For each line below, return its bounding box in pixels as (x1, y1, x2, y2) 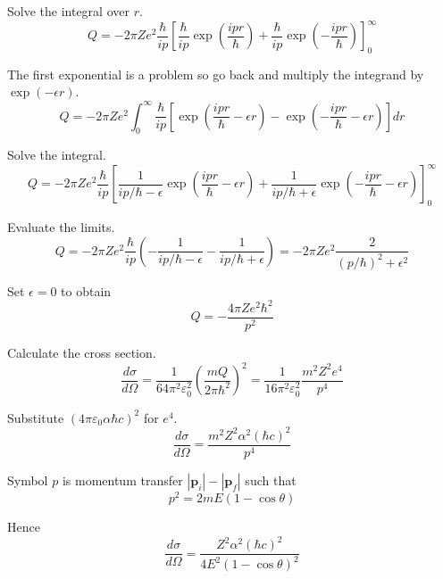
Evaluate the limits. (7, 218, 115, 236)
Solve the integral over (7, 2, 130, 20)
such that (245, 470, 297, 489)
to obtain (61, 281, 112, 300)
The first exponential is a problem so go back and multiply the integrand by (7, 64, 424, 83)
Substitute (7, 408, 64, 426)
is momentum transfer (62, 470, 183, 489)
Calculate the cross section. (7, 343, 156, 361)
